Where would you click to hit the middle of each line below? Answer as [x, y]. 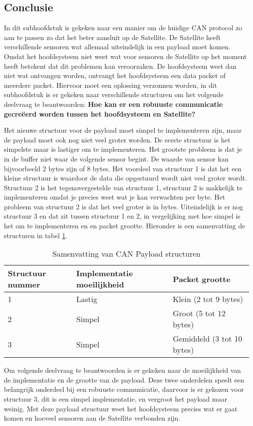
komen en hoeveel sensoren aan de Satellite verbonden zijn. [92, 418]
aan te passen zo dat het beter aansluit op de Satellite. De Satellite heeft [112, 37]
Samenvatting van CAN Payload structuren [126, 254]
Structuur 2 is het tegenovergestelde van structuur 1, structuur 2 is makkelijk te [123, 187]
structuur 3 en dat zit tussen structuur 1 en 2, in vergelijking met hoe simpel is [122, 216]
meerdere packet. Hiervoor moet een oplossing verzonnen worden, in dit [110, 85]
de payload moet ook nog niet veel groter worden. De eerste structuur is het [117, 139]
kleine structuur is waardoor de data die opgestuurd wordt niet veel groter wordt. [126, 178]
